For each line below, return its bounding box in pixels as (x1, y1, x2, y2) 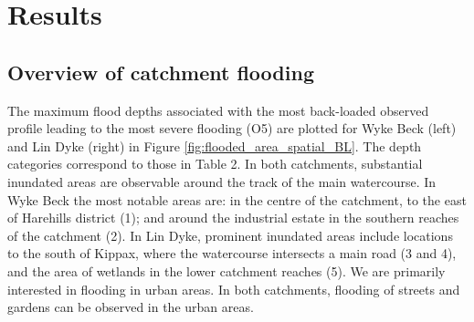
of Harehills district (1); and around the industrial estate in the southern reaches (7, 208, 459, 227)
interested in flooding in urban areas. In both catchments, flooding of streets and (7, 279, 460, 298)
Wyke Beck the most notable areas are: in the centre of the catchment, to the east (7, 190, 467, 209)
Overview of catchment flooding (7, 57, 314, 86)
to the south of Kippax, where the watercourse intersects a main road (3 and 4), (7, 244, 457, 263)
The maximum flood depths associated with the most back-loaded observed (7, 100, 429, 119)
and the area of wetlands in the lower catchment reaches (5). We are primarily (7, 261, 446, 280)
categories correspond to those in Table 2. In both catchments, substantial (7, 154, 423, 173)
